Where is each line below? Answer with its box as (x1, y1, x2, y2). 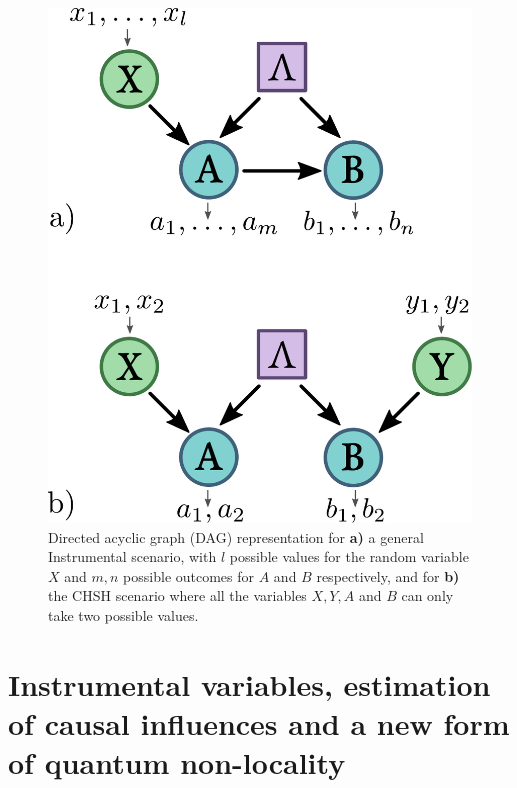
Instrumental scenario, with (48, 546, 217, 567)
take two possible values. (48, 605, 199, 625)
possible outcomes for (123, 565, 255, 586)
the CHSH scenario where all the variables (48, 585, 307, 606)
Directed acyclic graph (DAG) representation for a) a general (48, 526, 424, 547)
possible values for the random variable (229, 546, 469, 567)
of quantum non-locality (8, 742, 346, 783)
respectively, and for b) (316, 565, 460, 586)
